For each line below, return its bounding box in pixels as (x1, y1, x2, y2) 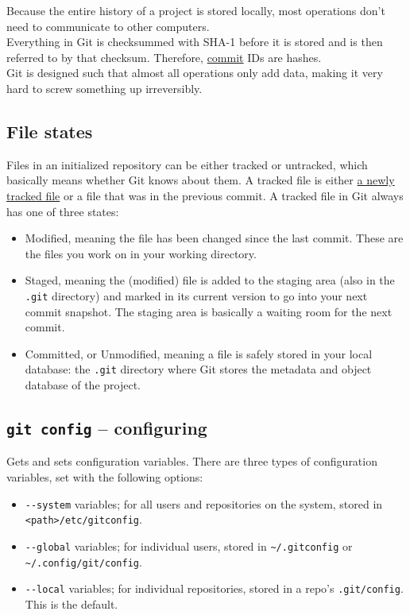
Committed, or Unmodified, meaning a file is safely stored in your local (25, 345, 373, 362)
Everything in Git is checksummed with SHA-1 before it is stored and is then (6, 33, 383, 50)
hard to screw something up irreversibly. (6, 79, 203, 96)
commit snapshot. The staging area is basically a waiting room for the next (25, 303, 393, 319)
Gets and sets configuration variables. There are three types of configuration (6, 453, 377, 470)
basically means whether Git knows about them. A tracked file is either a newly (6, 172, 395, 188)
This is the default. (25, 595, 118, 612)
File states (6, 118, 93, 143)
